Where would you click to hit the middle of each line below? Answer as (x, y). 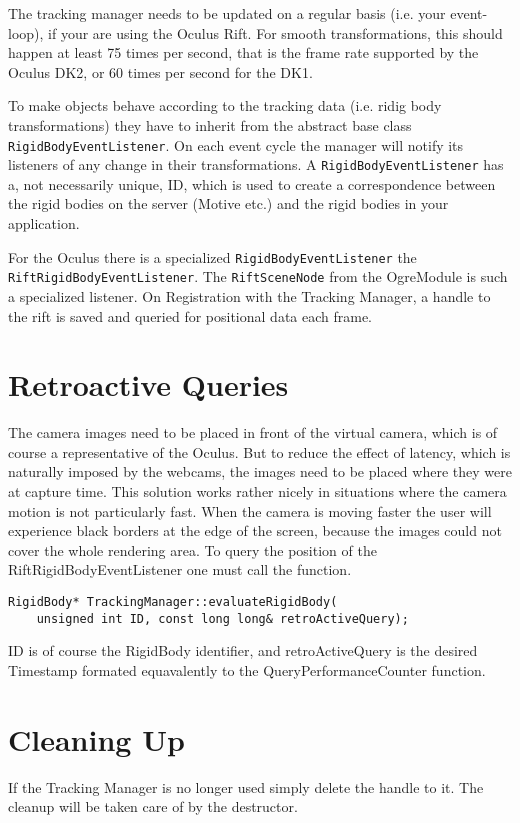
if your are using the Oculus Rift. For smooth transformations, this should (275, 32)
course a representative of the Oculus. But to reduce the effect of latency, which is (259, 451)
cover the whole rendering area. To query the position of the (192, 549)
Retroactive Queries (148, 384)
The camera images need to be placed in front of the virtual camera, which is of (253, 432)
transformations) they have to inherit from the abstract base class (210, 124)
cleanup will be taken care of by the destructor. (153, 806)
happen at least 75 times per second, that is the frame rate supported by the (243, 52)
